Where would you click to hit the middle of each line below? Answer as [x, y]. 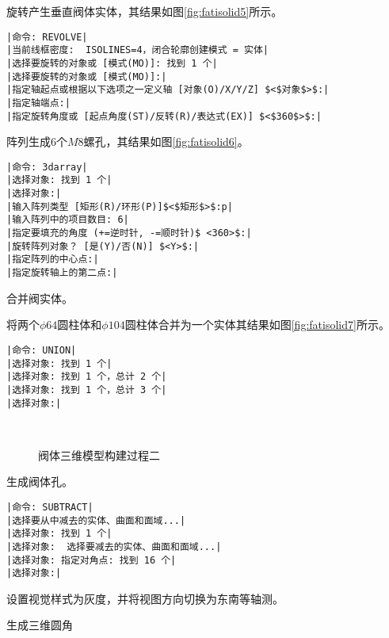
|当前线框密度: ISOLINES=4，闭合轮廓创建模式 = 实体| [137, 50]
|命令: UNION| [42, 350]
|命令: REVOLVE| [47, 37]
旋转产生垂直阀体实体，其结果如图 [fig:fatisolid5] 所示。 [145, 11]
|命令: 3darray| [47, 167]
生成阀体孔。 [40, 481]
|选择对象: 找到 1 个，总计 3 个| [87, 390]
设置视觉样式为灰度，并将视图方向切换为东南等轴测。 [145, 598]
